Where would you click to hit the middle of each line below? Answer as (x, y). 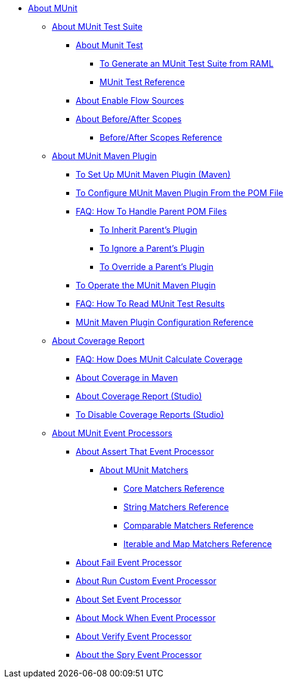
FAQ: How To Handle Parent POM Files (151, 211)
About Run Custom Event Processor (146, 581)
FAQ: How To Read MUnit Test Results (150, 304)
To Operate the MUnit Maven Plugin (146, 285)
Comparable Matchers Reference (189, 525)
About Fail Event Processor (129, 562)
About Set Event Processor (129, 599)
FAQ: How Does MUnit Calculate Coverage (159, 359)
